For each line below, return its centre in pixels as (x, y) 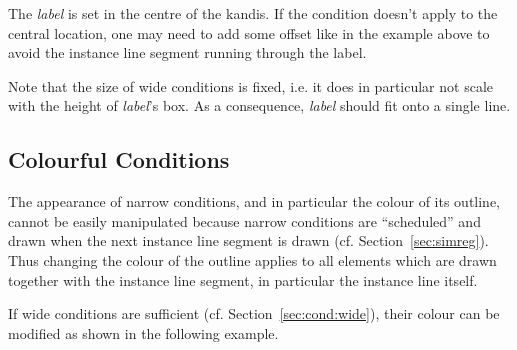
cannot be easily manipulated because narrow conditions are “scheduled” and (244, 220)
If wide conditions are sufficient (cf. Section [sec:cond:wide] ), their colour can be (254, 313)
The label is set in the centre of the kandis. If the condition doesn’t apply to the (253, 13)
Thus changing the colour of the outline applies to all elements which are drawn (252, 259)
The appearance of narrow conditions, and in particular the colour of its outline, (254, 201)
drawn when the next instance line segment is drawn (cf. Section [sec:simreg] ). (248, 240)
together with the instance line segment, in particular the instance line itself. (243, 279)
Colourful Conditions (119, 159)
